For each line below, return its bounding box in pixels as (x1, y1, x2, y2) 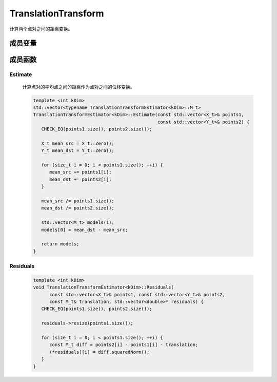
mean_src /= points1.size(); (41, 198, 115, 204)
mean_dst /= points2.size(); (41, 205, 115, 211)
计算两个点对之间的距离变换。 (9, 26, 73, 32)
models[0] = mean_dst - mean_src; (41, 226, 128, 233)
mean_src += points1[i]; (49, 169, 112, 175)
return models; (41, 241, 80, 247)
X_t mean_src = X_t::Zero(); (41, 140, 115, 146)
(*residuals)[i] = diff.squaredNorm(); (49, 349, 150, 355)
